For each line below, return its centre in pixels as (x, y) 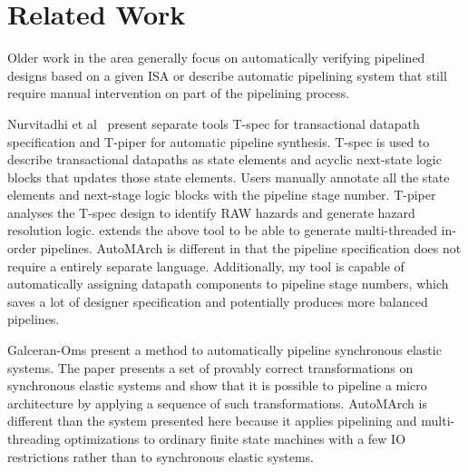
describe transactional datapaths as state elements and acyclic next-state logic (224, 159)
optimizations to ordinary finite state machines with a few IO (235, 438)
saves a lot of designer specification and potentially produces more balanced (218, 301)
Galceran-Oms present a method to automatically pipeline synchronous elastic (224, 350)
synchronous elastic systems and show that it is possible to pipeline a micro (217, 385)
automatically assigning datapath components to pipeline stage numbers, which (228, 284)
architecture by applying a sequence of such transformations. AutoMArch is (217, 403)
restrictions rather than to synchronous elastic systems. (161, 456)
